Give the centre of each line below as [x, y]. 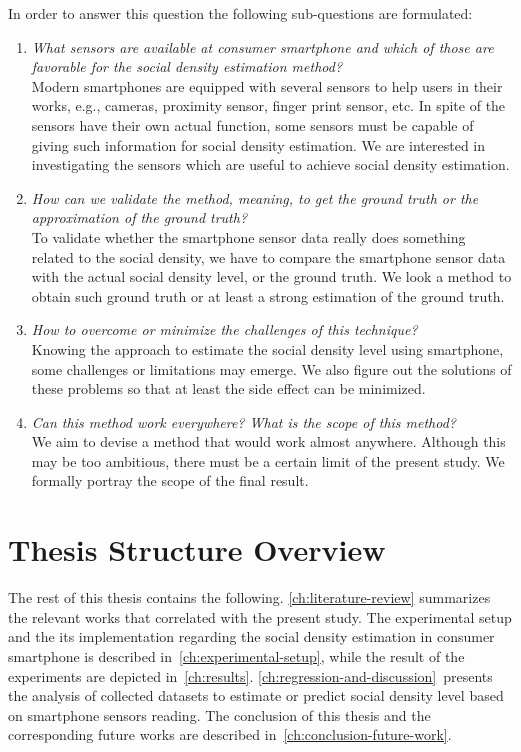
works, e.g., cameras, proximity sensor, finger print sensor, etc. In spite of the [268, 105]
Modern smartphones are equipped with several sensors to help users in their [267, 85]
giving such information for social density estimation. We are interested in [258, 144]
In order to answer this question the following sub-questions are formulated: [240, 13]
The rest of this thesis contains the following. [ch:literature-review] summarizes [249, 597]
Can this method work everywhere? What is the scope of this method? [244, 421]
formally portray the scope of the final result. [170, 480]
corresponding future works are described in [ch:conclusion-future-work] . [230, 734]
